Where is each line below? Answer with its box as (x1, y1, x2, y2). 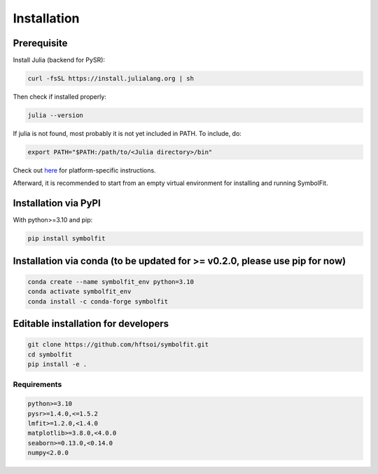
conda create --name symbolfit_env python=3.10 (27, 278, 194, 285)
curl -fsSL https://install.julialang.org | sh (27, 74, 194, 83)
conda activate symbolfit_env (27, 287, 132, 296)
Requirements (13, 379, 62, 389)
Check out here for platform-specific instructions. (13, 165, 157, 175)
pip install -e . (27, 360, 87, 368)
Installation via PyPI (13, 197, 101, 210)
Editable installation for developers (13, 318, 169, 330)
